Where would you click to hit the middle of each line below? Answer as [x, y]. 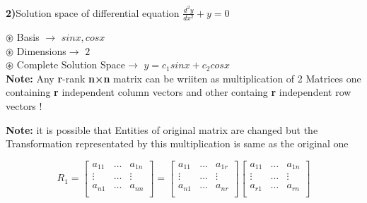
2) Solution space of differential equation [93, 12]
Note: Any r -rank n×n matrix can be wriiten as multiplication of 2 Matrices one [183, 78]
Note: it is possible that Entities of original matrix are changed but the [162, 129]
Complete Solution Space [71, 64]
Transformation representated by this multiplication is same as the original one [177, 143]
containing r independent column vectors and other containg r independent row [179, 92]
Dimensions [41, 50]
